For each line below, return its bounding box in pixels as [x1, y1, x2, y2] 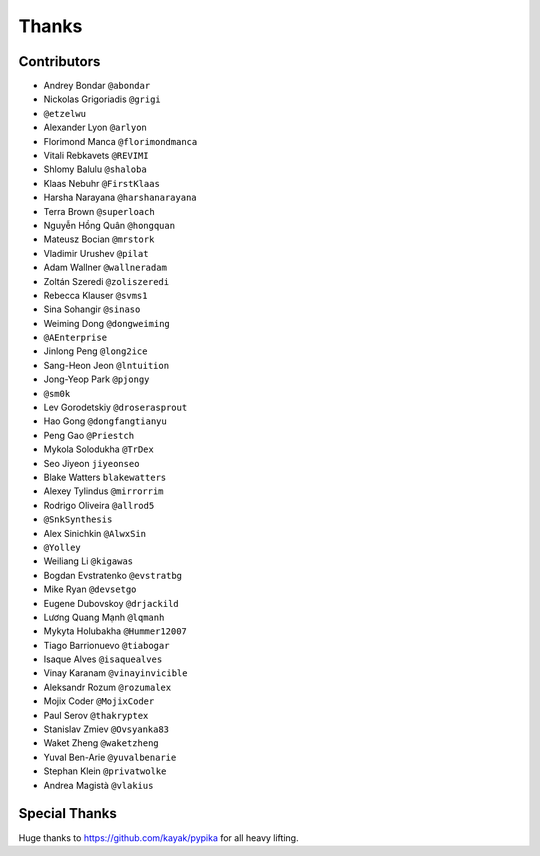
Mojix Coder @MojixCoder [43, 695, 155, 707]
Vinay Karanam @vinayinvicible [43, 667, 188, 679]
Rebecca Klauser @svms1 [43, 289, 148, 301]
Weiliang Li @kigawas [43, 555, 134, 567]
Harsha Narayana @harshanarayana [43, 191, 197, 204]
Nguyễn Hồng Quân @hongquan [43, 219, 175, 231]
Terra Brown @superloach [43, 205, 155, 217]
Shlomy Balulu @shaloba [43, 163, 147, 175]
